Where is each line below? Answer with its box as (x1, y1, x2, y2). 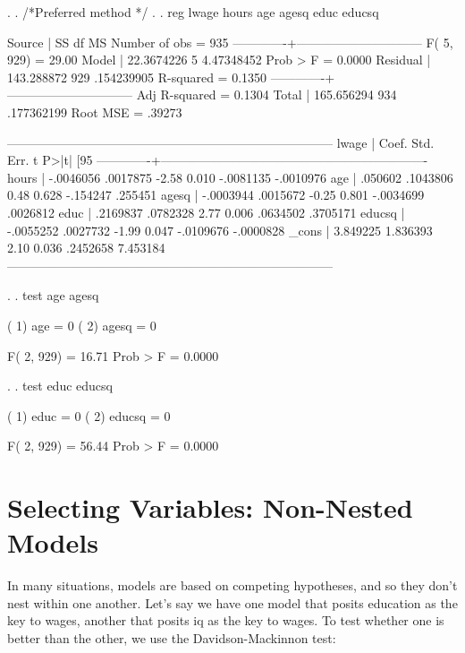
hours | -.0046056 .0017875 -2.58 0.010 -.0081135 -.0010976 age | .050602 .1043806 (7, 168, 453, 186)
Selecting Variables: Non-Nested (7, 489, 413, 526)
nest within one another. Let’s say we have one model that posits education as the (7, 593, 458, 612)
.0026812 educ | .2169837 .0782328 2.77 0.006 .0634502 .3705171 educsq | (7, 202, 405, 221)
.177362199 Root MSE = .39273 (7, 102, 182, 121)
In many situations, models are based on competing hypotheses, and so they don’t (7, 576, 458, 595)
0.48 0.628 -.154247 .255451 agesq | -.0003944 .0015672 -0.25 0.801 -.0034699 (7, 185, 425, 204)
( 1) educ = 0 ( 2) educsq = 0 (7, 406, 171, 425)
